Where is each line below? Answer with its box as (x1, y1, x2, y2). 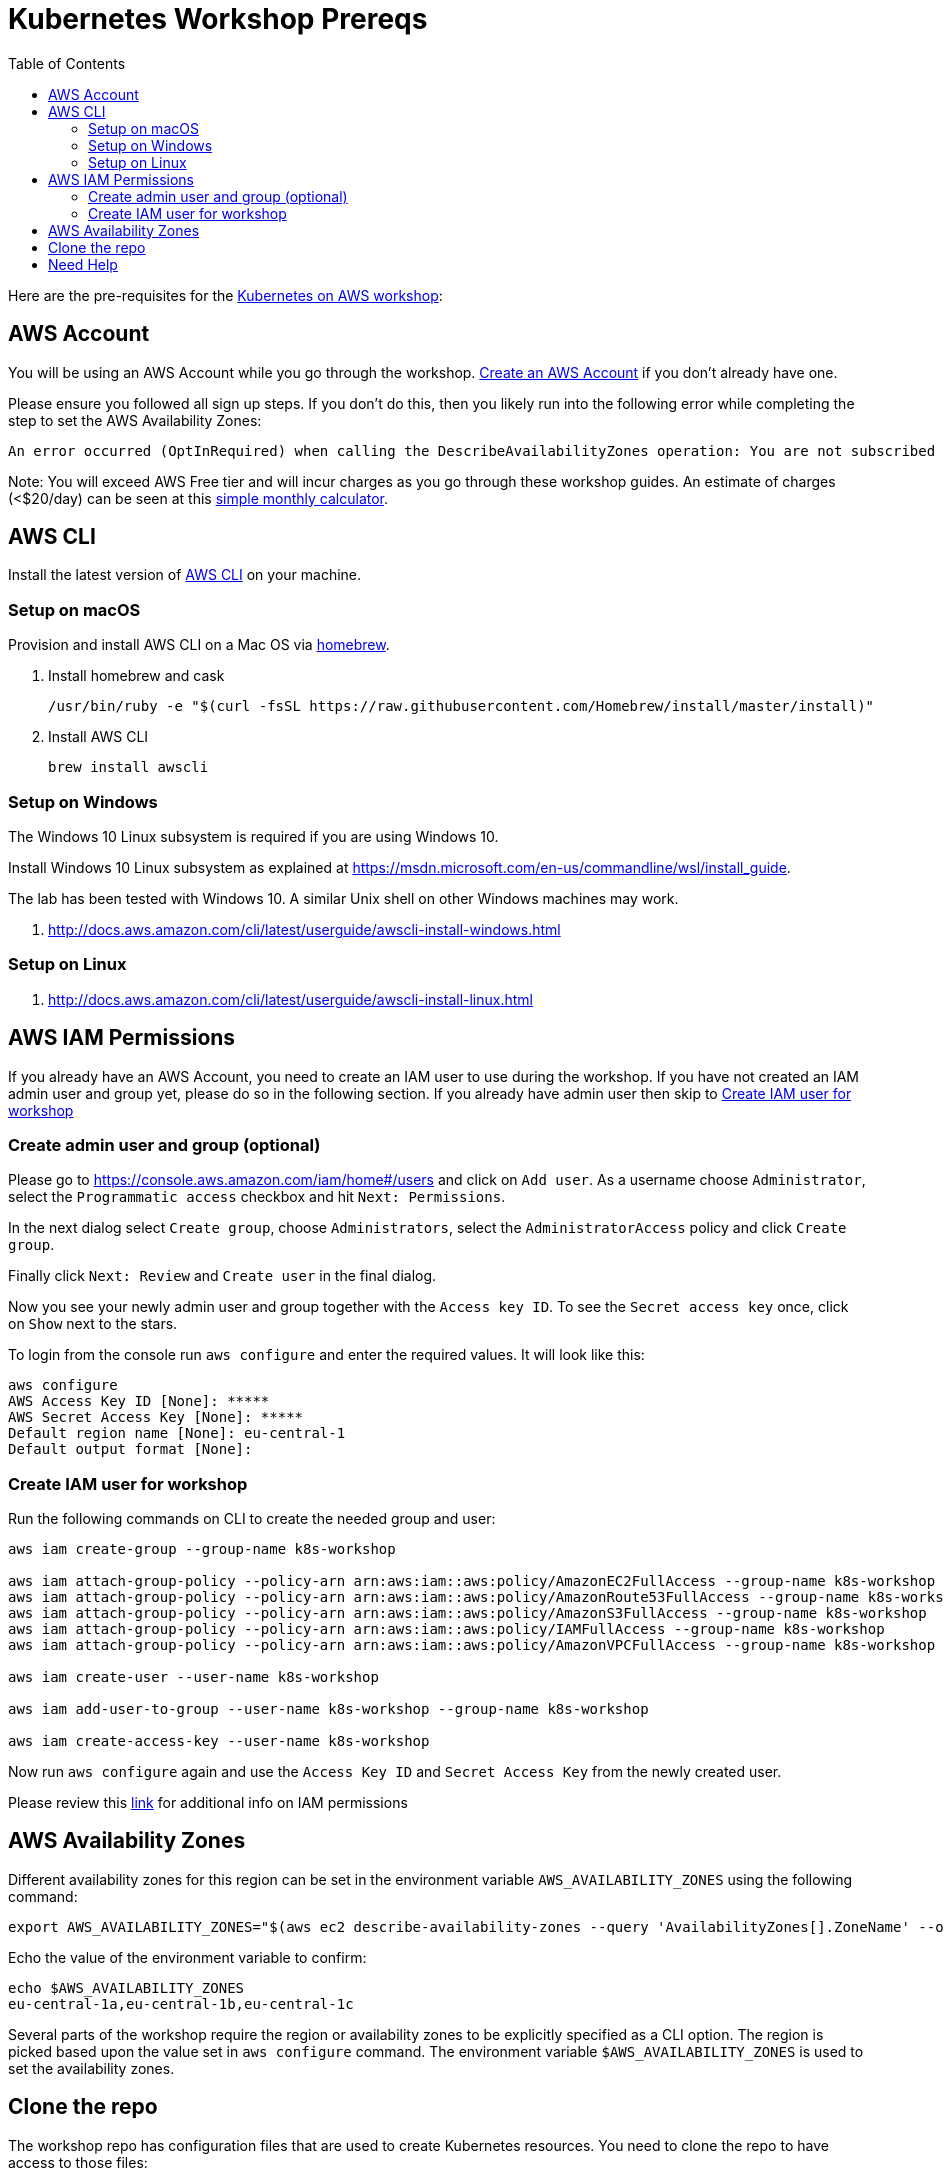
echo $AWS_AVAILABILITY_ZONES (8, 1979, 245, 1996)
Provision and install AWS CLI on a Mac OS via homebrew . (8, 636, 390, 654)
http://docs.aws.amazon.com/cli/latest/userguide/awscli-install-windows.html (48, 920, 561, 938)
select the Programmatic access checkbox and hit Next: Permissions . (8, 1188, 506, 1206)
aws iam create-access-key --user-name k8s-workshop (8, 1733, 430, 1750)
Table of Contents (8, 54, 126, 72)
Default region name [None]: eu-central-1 (8, 1425, 346, 1442)
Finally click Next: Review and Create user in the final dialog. (8, 1267, 437, 1285)
